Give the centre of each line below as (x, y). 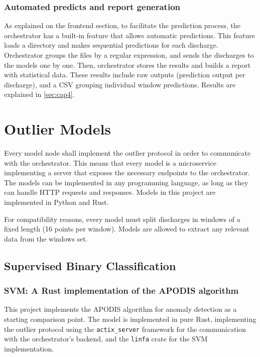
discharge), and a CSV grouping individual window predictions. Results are (120, 84)
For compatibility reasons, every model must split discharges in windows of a (122, 219)
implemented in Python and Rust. (56, 202)
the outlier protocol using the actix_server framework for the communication (125, 329)
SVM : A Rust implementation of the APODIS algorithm (121, 290)
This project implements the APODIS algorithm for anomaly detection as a (120, 309)
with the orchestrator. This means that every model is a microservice (110, 162)
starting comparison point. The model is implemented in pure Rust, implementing (130, 319)
